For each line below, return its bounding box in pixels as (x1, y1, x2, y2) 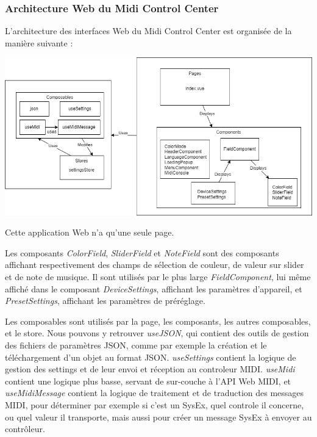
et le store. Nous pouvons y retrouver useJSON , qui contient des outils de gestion (5, 327, 309, 339)
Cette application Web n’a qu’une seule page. (5, 226, 174, 239)
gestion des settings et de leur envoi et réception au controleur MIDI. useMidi (5, 363, 295, 375)
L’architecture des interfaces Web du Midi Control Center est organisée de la (5, 24, 292, 37)
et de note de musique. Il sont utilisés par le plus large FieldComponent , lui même (5, 270, 311, 283)
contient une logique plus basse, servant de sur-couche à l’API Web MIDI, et (5, 374, 291, 387)
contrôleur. (5, 422, 45, 435)
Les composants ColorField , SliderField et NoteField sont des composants (5, 246, 279, 259)
